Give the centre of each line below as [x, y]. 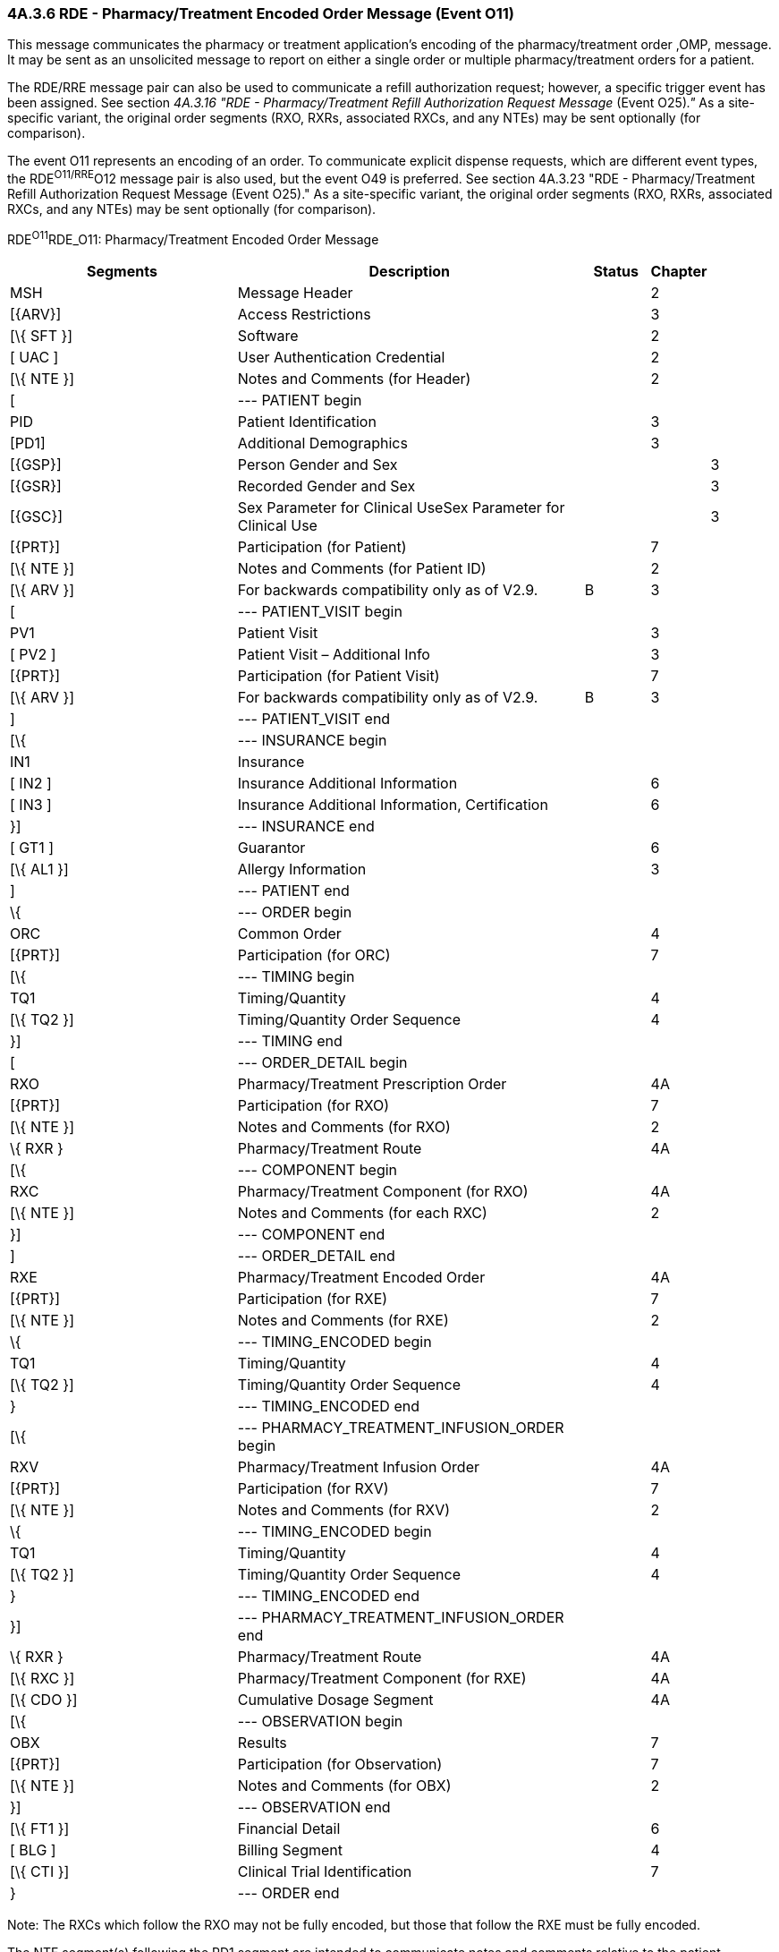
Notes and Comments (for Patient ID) [362, 568]
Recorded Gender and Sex [326, 486]
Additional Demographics [322, 443]
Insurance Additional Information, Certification [393, 804]
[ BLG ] [33, 1850]
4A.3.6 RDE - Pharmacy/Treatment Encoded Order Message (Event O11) [261, 13]
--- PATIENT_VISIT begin [320, 611]
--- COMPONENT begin [318, 1169]
